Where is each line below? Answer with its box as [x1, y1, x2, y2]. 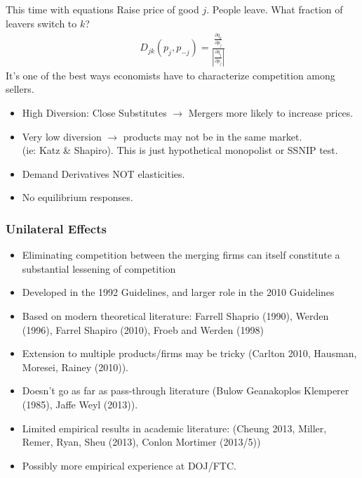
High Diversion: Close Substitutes [22, 105, 167, 119]
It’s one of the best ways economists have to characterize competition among [6, 67, 335, 82]
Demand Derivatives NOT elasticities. [22, 166, 185, 181]
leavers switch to [6, 15, 77, 30]
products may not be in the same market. [123, 129, 302, 143]
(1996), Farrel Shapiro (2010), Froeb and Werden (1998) [22, 322, 264, 337]
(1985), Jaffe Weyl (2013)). [22, 396, 138, 411]
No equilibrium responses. [22, 190, 133, 205]
